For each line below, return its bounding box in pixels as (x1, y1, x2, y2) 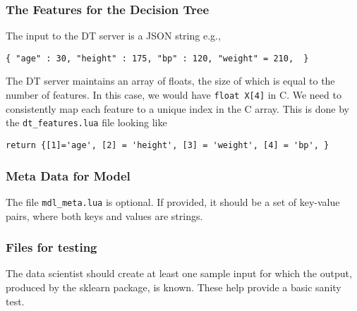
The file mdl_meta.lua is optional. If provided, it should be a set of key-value (6, 194, 340, 209)
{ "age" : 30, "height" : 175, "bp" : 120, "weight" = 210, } (6, 53, 309, 63)
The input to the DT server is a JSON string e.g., (6, 28, 221, 43)
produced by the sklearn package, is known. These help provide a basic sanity (6, 279, 341, 294)
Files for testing (6, 238, 97, 256)
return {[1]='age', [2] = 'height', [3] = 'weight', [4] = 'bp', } (6, 140, 329, 150)
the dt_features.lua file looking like (6, 115, 167, 130)
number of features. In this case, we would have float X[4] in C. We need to (6, 87, 341, 102)
